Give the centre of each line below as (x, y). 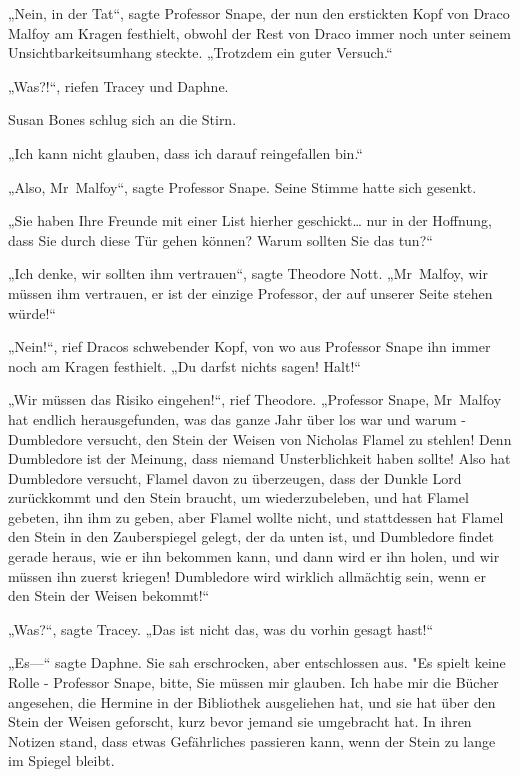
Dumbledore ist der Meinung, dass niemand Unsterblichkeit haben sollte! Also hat (259, 458)
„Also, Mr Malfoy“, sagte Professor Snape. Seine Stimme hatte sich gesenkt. (242, 186)
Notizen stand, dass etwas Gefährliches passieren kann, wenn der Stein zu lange (252, 740)
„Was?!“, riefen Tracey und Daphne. (118, 85)
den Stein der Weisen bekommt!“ (109, 595)
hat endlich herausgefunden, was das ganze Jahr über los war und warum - (237, 418)
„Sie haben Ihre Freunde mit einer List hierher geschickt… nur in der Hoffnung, (250, 220)
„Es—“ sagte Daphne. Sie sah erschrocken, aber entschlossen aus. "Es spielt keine (257, 662)
